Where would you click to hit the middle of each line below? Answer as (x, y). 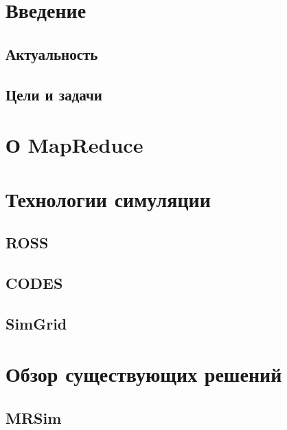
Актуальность (52, 53)
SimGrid (36, 323)
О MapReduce (74, 145)
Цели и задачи (54, 94)
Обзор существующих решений (144, 374)
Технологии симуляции (108, 198)
